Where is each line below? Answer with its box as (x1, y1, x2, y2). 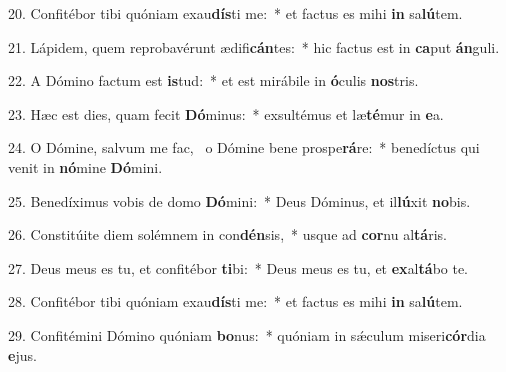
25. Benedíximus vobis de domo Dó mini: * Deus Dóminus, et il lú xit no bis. (8, 190, 471, 211)
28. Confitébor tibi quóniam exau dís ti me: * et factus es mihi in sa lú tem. (8, 291, 463, 312)
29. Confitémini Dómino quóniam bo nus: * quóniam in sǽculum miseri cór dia (8, 324, 486, 345)
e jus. (8, 344, 37, 365)
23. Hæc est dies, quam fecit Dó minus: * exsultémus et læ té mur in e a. (8, 103, 444, 124)
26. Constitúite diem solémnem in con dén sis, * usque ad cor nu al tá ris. (8, 224, 447, 245)
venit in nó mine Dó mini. (8, 156, 163, 177)
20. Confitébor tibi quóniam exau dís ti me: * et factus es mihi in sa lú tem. (8, 3, 463, 23)
